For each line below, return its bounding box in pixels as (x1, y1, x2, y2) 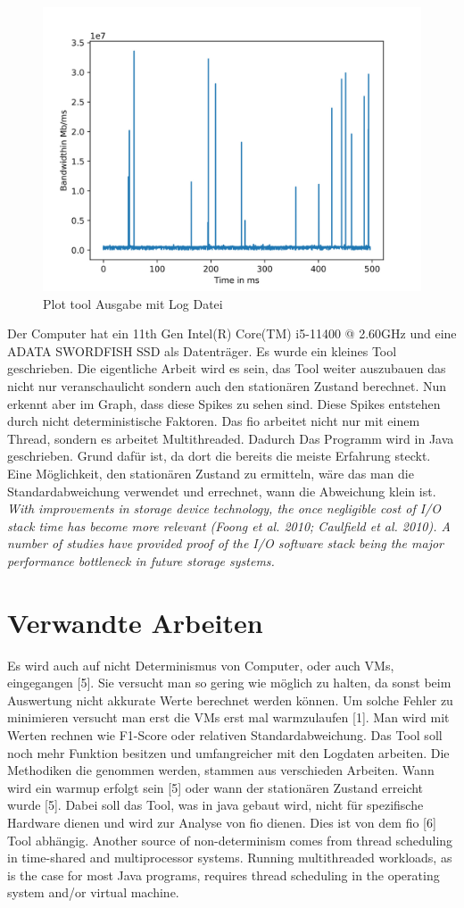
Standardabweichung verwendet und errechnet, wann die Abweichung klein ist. (7, 481, 436, 500)
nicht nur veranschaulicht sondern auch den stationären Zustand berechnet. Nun (7, 376, 447, 395)
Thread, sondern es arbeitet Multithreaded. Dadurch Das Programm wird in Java (7, 429, 454, 447)
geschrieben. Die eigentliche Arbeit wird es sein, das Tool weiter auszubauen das (7, 359, 446, 378)
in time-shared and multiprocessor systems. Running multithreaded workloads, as (7, 848, 452, 867)
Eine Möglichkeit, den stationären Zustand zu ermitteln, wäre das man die (7, 463, 414, 482)
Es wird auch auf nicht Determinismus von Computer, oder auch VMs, (7, 655, 394, 674)
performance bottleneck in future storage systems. (7, 551, 275, 570)
